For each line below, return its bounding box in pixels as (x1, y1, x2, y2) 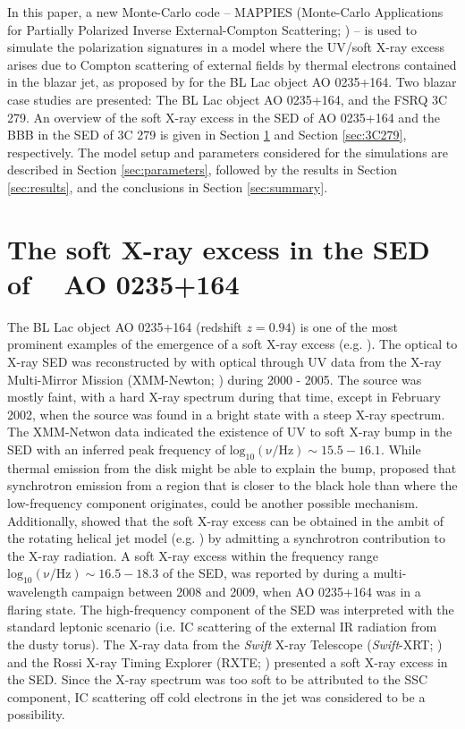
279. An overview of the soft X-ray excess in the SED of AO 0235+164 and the (7, 107, 441, 126)
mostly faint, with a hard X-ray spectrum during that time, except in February (7, 387, 441, 406)
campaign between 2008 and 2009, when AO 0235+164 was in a (72, 582, 421, 601)
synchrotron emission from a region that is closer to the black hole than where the (7, 476, 458, 495)
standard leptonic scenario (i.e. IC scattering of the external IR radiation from (7, 617, 437, 636)
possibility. (7, 705, 65, 724)
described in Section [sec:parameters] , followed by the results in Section (7, 160, 398, 179)
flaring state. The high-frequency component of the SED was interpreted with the (7, 599, 454, 618)
